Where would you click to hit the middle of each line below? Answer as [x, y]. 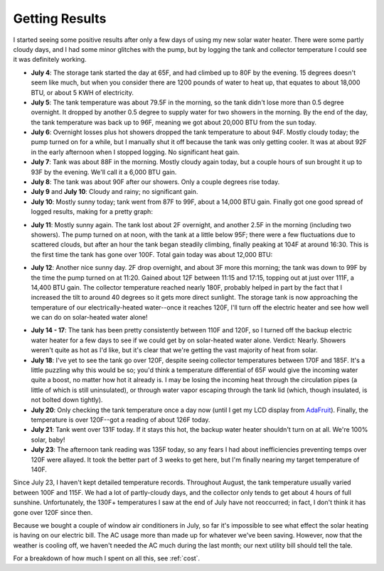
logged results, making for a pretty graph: [92, 212]
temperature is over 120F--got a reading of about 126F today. [121, 420]
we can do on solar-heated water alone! [90, 317]
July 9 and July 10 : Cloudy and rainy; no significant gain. [114, 192]
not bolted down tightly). [67, 400]
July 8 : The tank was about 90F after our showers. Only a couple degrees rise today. [155, 182]
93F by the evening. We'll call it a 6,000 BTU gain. [104, 172]
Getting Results [60, 18]
